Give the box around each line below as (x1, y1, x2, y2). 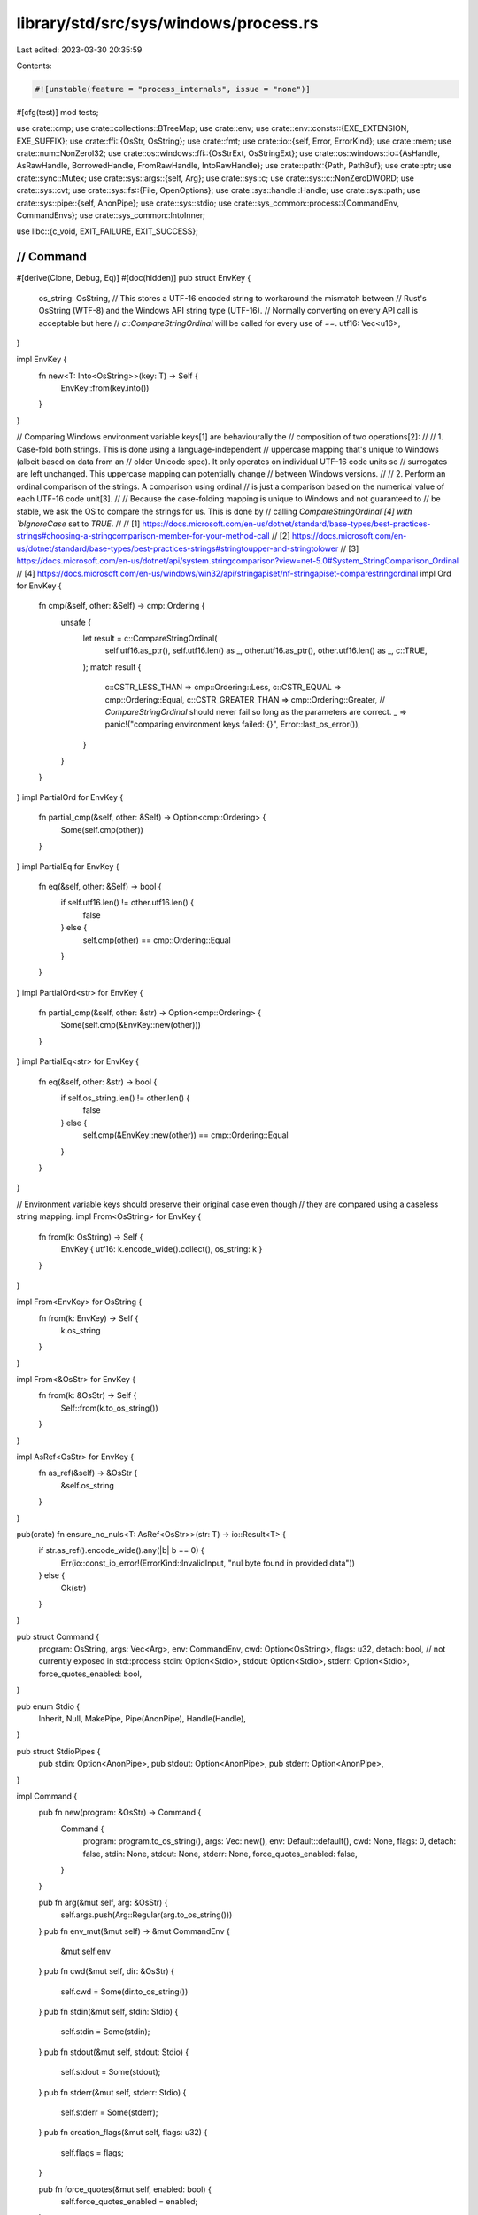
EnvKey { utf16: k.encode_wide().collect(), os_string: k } (60, 1243, 263, 1254)
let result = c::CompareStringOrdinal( (82, 633, 218, 644)
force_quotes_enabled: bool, (38, 1668, 143, 1679)
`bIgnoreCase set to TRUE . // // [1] (16, 518, 141, 529)
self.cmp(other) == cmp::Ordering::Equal (82, 935, 231, 945)
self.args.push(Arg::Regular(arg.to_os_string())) (60, 1909, 233, 1920)
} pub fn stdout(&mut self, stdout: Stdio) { (38, 2047, 189, 2057)
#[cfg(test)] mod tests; (16, 106, 99, 117)
